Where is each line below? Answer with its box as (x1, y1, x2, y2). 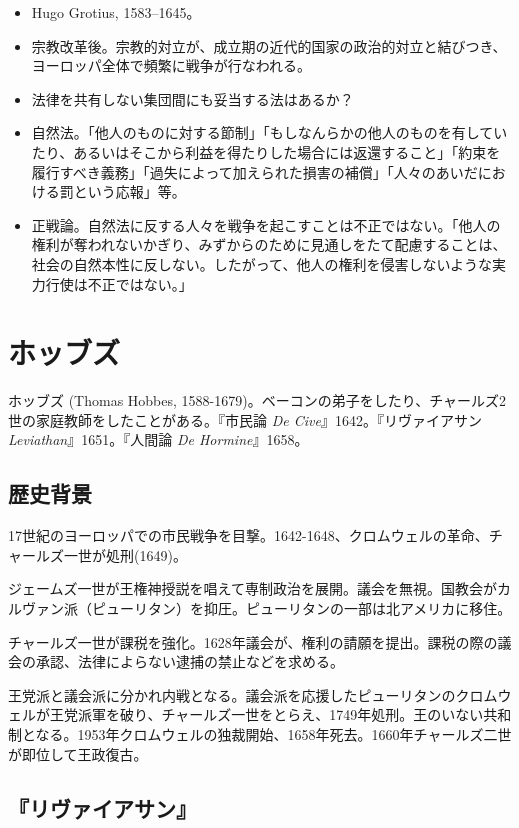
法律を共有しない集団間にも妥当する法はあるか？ (31, 88, 354, 109)
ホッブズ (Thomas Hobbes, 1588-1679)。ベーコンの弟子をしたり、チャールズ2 (8, 390, 506, 411)
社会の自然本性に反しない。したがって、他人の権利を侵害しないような (31, 253, 493, 274)
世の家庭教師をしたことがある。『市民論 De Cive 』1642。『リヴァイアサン (8, 409, 482, 430)
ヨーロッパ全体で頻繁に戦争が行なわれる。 (31, 55, 312, 76)
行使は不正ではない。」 (45, 273, 193, 294)
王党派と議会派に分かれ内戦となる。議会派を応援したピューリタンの (8, 684, 456, 705)
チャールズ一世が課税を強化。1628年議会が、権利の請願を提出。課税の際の (8, 631, 498, 652)
